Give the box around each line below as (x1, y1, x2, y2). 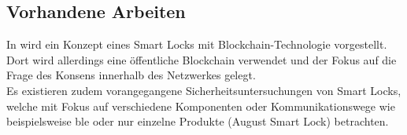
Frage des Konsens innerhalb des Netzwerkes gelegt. (6, 67, 256, 83)
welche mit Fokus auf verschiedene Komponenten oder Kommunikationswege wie (6, 97, 395, 114)
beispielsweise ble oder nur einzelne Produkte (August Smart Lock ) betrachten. (6, 113, 389, 130)
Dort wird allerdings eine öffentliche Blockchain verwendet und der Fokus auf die (6, 51, 397, 67)
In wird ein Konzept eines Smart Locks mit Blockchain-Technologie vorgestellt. (6, 36, 387, 53)
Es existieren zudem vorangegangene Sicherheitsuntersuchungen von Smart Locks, (6, 82, 401, 98)
